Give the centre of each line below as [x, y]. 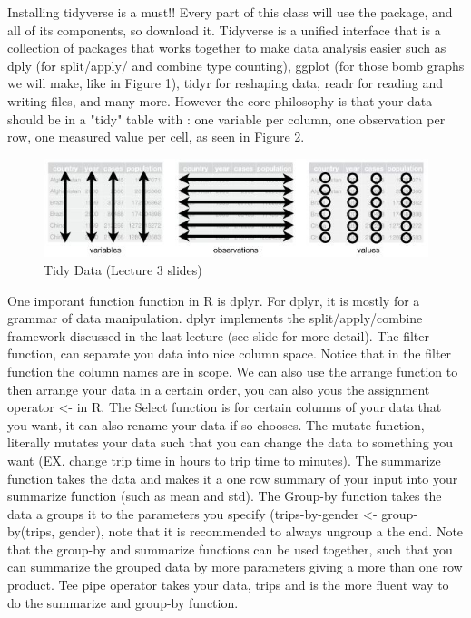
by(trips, [31, 531]
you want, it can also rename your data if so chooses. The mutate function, [216, 424]
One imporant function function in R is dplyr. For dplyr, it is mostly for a [214, 300]
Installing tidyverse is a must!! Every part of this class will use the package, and [230, 12]
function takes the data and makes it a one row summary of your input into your [233, 478]
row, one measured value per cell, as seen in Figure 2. [156, 137]
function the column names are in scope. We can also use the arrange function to [233, 371]
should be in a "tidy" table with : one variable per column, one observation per [226, 118]
